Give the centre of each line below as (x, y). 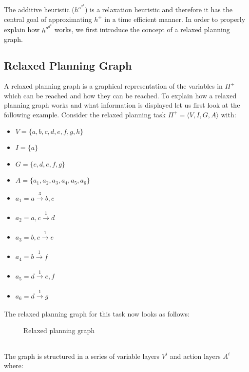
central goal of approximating (48, 19)
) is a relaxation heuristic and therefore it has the (159, 9)
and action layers (195, 356)
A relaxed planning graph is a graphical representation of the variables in (113, 86)
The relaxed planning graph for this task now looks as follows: (97, 314)
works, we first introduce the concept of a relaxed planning (142, 29)
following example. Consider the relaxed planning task (85, 114)
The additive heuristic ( (39, 9)
